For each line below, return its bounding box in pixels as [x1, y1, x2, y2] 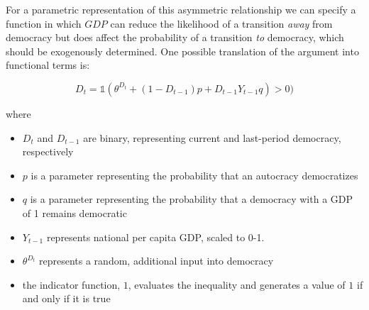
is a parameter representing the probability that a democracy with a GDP [30, 192, 353, 206]
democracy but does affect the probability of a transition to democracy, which [6, 30, 344, 45]
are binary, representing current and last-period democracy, [83, 130, 341, 145]
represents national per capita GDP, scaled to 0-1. [46, 229, 265, 244]
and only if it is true [22, 291, 111, 306]
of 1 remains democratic [22, 205, 127, 220]
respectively [22, 144, 74, 159]
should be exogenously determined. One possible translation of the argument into [6, 43, 359, 58]
